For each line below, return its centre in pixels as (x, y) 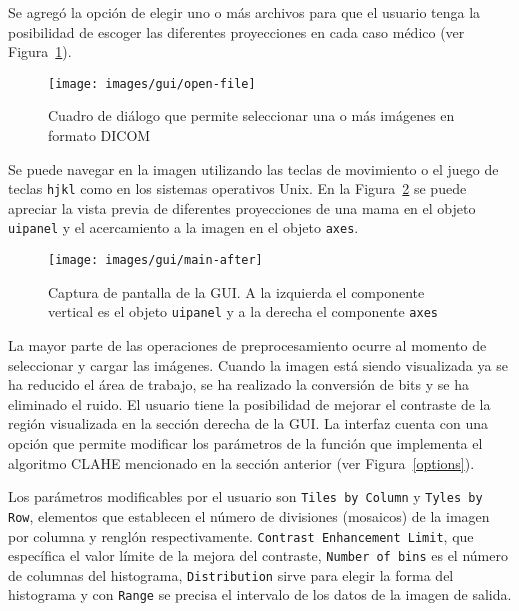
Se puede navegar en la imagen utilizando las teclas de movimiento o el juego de (253, 168)
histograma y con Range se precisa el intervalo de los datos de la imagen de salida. (260, 594)
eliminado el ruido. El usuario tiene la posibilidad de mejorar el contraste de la (249, 403)
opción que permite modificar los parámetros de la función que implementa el (245, 443)
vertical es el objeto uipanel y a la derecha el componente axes (243, 311)
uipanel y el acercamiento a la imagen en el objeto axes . (183, 227)
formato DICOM (99, 135)
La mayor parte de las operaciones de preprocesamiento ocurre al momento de (247, 345)
